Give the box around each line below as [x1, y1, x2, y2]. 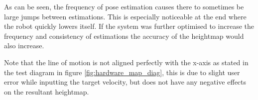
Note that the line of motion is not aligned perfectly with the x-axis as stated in [4, 57, 249, 67]
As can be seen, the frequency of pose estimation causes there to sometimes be [4, 1, 244, 11]
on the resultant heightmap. [4, 86, 89, 97]
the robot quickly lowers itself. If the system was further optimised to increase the [4, 21, 254, 31]
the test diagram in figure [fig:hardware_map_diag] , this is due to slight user [4, 67, 240, 77]
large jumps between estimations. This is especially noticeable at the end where [4, 11, 247, 21]
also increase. [4, 40, 44, 51]
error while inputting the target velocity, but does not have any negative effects [4, 77, 247, 87]
